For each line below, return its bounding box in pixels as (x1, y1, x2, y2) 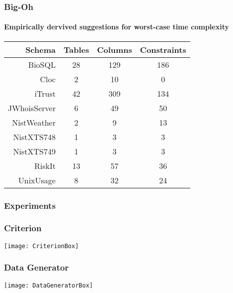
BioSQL (28, 58, 56, 70)
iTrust (34, 87, 56, 99)
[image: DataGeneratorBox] (4, 282, 93, 289)
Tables (63, 43, 89, 55)
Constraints (140, 43, 186, 55)
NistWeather (12, 116, 56, 128)
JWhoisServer (8, 102, 56, 114)
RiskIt (34, 159, 56, 171)
